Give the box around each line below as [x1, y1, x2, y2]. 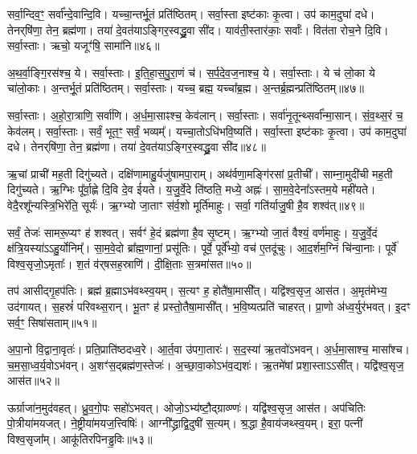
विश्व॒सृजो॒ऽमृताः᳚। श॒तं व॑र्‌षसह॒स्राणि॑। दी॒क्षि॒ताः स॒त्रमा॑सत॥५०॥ [7, 255, 251, 272]
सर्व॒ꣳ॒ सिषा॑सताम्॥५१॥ [7, 313, 97, 330]
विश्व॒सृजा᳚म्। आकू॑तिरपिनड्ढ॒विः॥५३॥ [7, 431, 153, 448]
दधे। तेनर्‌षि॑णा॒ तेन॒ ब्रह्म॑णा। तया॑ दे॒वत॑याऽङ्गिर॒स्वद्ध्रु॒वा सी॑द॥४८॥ [7, 138, 266, 155]
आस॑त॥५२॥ [7, 372, 60, 389]
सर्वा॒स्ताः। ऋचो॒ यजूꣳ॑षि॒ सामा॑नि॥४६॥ [7, 37, 160, 54]
